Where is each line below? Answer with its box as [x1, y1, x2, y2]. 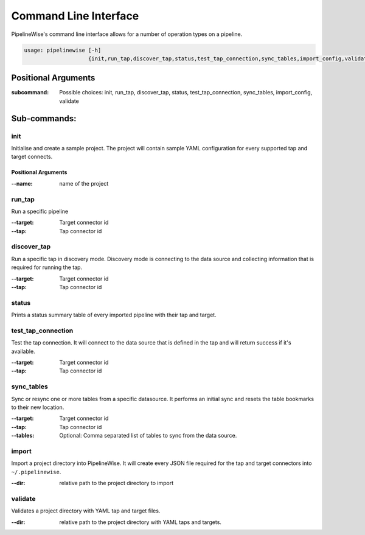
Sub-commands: [11, 113, 77, 124]
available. [11, 348, 36, 355]
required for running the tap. [11, 264, 82, 271]
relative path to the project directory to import [59, 480, 174, 487]
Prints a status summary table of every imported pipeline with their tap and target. [11, 311, 217, 319]
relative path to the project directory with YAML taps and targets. [59, 518, 222, 526]
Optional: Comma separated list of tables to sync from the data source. [59, 432, 237, 439]
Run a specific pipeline [11, 208, 69, 215]
